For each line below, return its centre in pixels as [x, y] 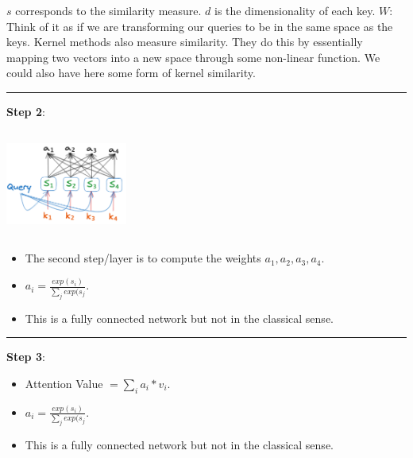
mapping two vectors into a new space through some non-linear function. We [193, 57]
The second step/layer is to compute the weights [143, 258]
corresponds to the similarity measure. [108, 10]
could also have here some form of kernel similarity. [131, 73]
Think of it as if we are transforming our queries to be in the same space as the [200, 26]
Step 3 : [26, 357]
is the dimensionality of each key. [295, 10]
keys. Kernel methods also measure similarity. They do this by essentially [185, 42]
